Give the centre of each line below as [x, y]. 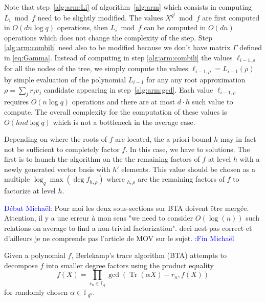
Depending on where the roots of [56, 139]
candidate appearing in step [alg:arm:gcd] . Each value [128, 89]
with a [250, 159]
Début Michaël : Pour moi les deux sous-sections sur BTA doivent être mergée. [127, 208]
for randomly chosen [36, 292]
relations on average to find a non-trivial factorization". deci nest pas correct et [128, 228]
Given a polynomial [35, 255]
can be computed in [175, 27]
